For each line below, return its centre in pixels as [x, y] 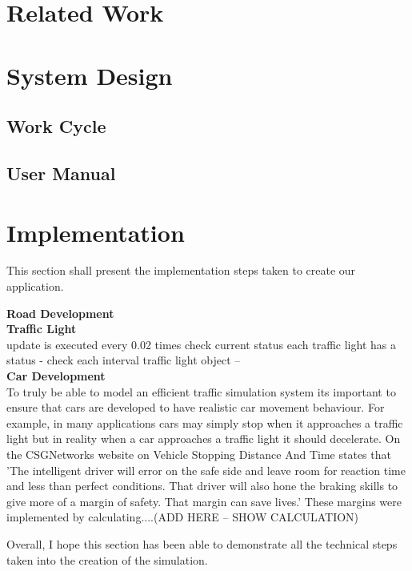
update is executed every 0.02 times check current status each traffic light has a [201, 344]
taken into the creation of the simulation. [107, 559]
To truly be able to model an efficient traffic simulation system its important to [201, 391]
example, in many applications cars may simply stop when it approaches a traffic [205, 422]
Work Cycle [56, 126]
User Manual [61, 173]
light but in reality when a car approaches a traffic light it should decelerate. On [204, 438]
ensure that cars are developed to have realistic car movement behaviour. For [196, 407]
